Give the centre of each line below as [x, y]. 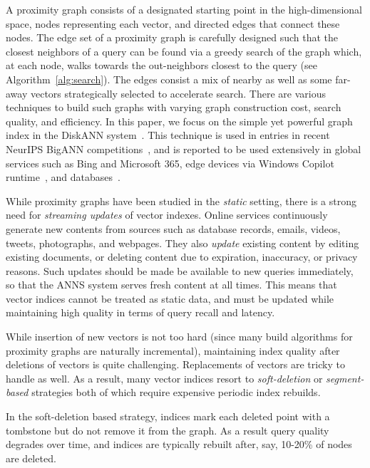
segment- [345, 378]
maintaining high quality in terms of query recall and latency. [140, 312]
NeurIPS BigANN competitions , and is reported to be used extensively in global [184, 149]
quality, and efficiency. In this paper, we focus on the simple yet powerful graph [179, 121]
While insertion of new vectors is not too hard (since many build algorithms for [179, 337]
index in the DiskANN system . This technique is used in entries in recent [168, 135]
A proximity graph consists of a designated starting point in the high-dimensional [184, 9]
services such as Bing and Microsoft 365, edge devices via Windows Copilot [170, 163]
